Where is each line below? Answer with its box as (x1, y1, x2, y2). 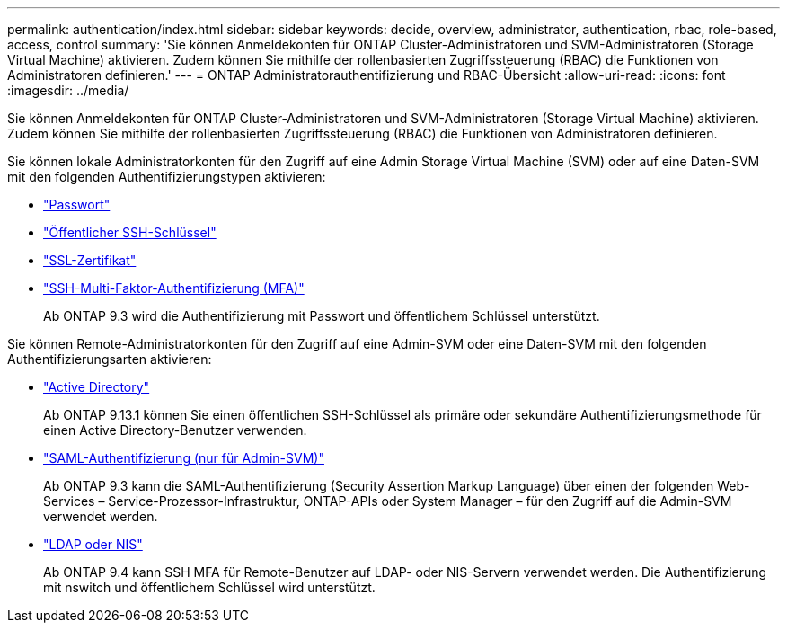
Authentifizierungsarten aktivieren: (7, 351, 212, 367)
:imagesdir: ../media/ (7, 83, 129, 98)
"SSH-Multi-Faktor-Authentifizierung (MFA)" (43, 280, 305, 296)
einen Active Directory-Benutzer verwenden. (43, 422, 307, 438)
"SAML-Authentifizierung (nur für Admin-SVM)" (43, 450, 324, 466)
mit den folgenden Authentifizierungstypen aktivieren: (7, 169, 326, 184)
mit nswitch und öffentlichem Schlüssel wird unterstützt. (43, 580, 376, 595)
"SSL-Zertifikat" (43, 253, 137, 268)
